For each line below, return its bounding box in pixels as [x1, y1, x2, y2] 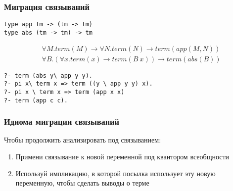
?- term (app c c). [4, 96, 68, 104]
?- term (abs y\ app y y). [4, 72, 93, 79]
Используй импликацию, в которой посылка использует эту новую [15, 168, 216, 178]
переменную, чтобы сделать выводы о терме [15, 178, 149, 188]
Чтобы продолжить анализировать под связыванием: [4, 135, 161, 145]
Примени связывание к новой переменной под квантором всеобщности [15, 151, 230, 162]
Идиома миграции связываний [4, 115, 119, 128]
